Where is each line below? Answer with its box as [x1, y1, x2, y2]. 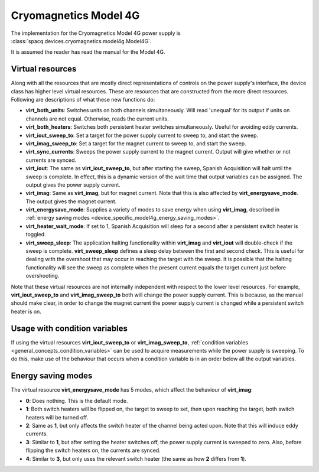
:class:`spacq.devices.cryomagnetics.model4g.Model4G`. [11, 37, 152, 44]
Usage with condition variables [11, 323, 128, 333]
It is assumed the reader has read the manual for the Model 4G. [11, 48, 165, 56]
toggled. [25, 231, 47, 238]
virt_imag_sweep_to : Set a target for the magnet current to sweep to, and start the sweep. [25, 139, 246, 147]
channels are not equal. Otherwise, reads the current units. [25, 115, 170, 122]
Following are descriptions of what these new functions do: [11, 96, 155, 103]
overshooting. [25, 272, 60, 279]
